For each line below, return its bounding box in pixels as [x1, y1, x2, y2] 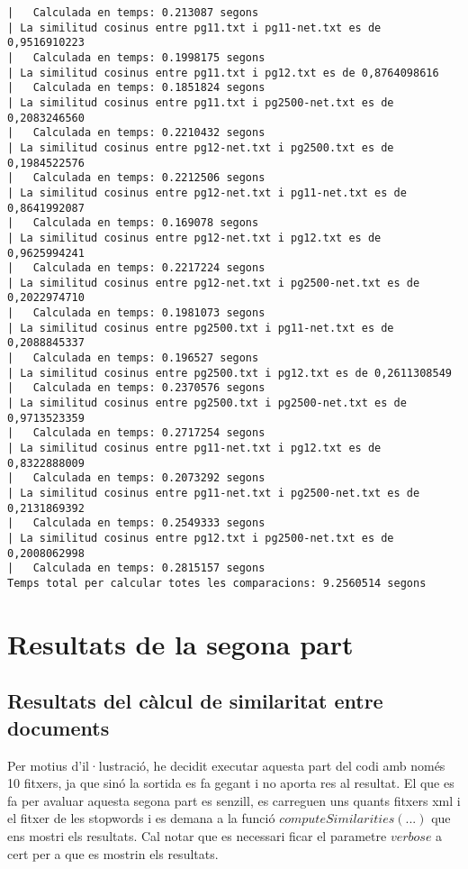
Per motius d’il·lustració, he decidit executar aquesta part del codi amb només [7, 755, 445, 774]
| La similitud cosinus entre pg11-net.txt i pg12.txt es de [7, 442, 382, 455]
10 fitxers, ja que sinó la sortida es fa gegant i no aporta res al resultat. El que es [7, 773, 454, 792]
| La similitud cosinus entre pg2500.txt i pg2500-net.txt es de [7, 397, 407, 410]
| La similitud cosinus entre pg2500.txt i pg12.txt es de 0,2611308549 [7, 366, 452, 380]
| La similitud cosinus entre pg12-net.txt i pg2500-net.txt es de [7, 276, 420, 289]
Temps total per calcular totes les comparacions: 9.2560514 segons [7, 576, 427, 590]
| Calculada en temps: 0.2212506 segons [7, 171, 265, 185]
